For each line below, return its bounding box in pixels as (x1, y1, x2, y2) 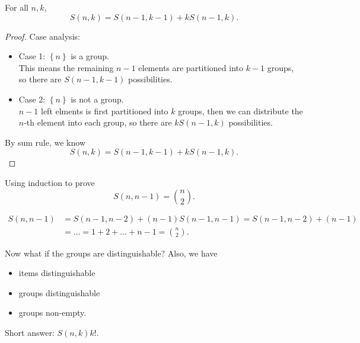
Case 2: (18, 92, 46, 105)
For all (5, 1, 28, 13)
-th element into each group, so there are (24, 116, 172, 129)
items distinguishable (18, 267, 95, 279)
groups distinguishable (18, 286, 100, 299)
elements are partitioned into (138, 61, 243, 73)
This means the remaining (18, 61, 114, 73)
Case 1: (18, 50, 46, 62)
